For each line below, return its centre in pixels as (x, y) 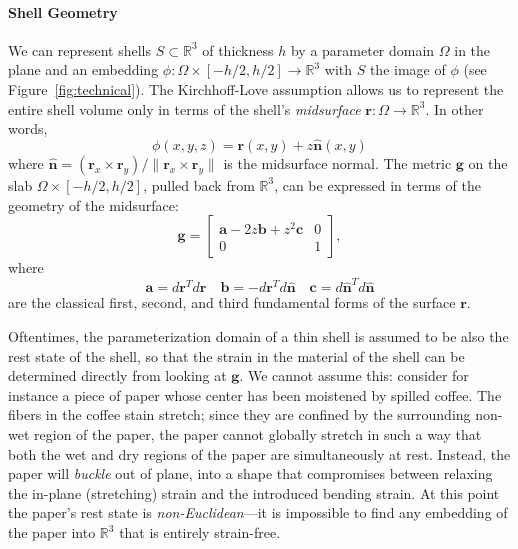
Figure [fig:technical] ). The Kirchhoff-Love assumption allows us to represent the (256, 88)
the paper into (52, 532)
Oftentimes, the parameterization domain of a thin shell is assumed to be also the (258, 336)
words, (28, 128)
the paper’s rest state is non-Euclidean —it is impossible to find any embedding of (258, 512)
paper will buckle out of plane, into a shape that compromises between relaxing (250, 473)
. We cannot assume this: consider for (354, 375)
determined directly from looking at (117, 375)
